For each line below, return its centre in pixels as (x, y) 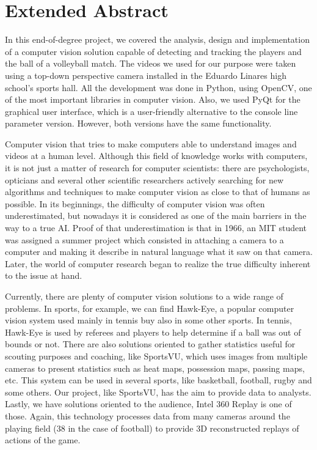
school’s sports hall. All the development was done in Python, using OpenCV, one (158, 87)
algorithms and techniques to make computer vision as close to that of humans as (158, 192)
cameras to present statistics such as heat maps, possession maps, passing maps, (155, 368)
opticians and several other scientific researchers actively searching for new (144, 179)
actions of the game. (43, 440)
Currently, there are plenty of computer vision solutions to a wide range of (144, 296)
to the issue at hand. (44, 275)
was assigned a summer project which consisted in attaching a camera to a (144, 239)
